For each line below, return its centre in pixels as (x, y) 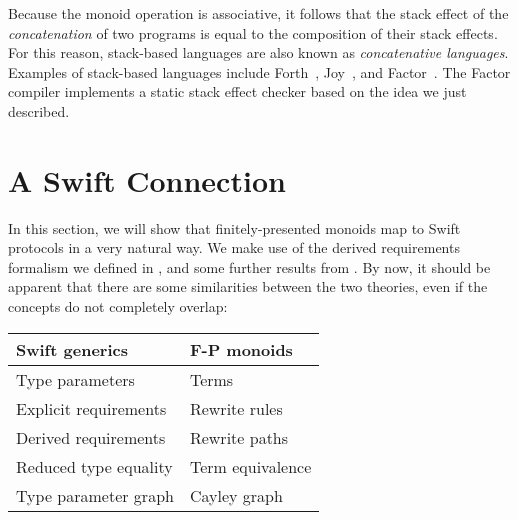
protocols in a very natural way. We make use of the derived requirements (234, 247)
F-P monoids (241, 349)
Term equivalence (250, 466)
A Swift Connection (147, 179)
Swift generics (72, 349)
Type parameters (75, 379)
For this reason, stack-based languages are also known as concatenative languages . (258, 52)
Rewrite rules (236, 408)
